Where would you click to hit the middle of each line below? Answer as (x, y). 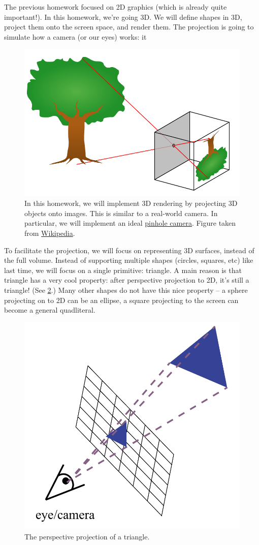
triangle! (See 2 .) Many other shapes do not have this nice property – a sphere (126, 290)
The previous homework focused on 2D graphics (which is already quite (116, 7)
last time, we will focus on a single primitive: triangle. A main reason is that (123, 270)
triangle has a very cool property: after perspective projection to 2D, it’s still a (127, 280)
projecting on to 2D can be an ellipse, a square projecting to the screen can (121, 300)
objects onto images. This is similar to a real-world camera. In (121, 213)
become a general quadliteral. (50, 310)
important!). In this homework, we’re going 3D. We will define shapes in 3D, (123, 17)
